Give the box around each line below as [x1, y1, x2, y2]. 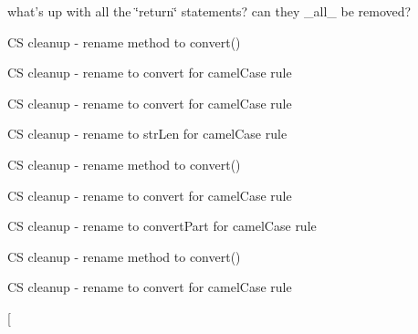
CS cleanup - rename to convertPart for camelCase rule [7, 216, 317, 235]
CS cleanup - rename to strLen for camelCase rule [7, 124, 287, 143]
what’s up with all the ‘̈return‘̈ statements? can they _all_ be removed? [7, 2, 412, 20]
